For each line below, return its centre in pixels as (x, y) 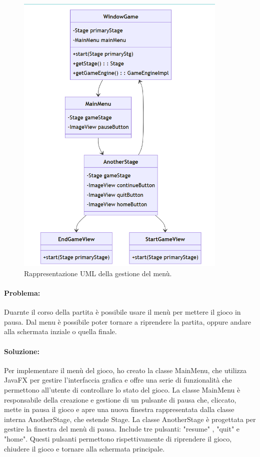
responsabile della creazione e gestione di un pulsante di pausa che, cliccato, (120, 399)
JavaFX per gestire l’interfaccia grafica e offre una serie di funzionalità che (118, 380)
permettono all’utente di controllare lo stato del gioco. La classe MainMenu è (122, 389)
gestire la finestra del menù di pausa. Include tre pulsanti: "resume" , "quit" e (122, 429)
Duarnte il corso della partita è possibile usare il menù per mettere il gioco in (122, 312)
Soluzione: (22, 351)
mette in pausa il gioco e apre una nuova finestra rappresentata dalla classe (119, 409)
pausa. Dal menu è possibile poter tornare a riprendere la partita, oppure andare (127, 321)
